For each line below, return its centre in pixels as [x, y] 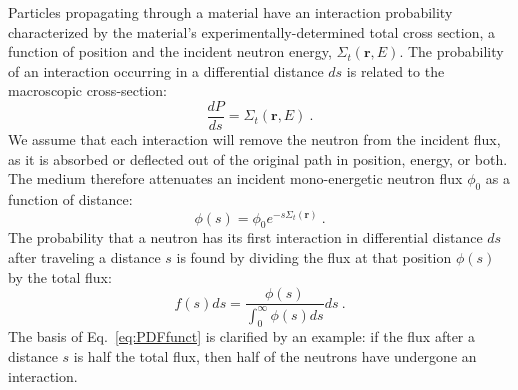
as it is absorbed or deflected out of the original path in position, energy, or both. [258, 158]
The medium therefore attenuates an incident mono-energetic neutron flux [235, 178]
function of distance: [70, 199]
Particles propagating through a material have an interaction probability [230, 12]
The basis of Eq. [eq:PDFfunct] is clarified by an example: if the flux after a [242, 336]
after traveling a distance [84, 257]
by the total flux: [60, 276]
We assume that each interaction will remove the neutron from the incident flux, [254, 139]
